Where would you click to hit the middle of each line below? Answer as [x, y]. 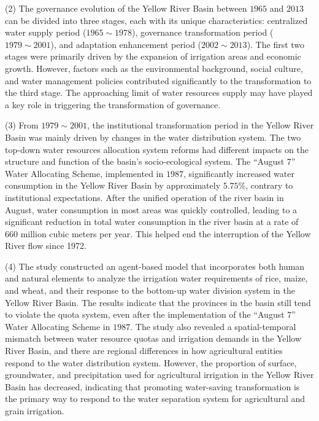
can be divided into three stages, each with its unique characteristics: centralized [156, 20]
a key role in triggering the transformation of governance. [113, 104]
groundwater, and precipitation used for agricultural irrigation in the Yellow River [159, 375]
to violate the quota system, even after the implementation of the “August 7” [150, 314]
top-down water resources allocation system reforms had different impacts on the [157, 149]
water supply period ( [46, 32]
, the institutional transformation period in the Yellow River [200, 125]
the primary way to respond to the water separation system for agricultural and [155, 399]
